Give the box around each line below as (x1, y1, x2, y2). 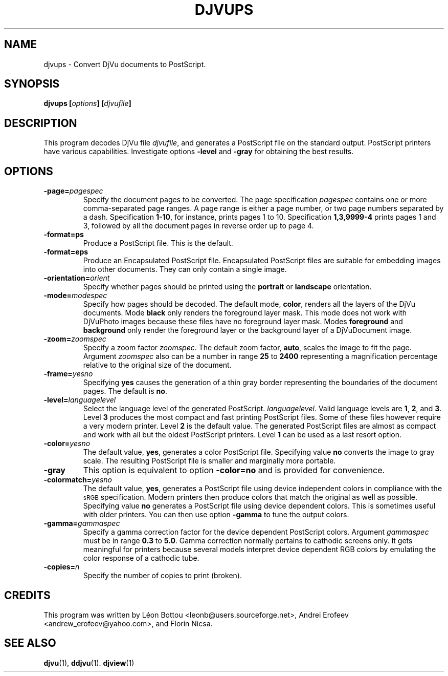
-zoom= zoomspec (43, 334, 106, 344)
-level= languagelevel (43, 395, 116, 405)
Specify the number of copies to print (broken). (83, 571, 242, 580)
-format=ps (43, 230, 84, 239)
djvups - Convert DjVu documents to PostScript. (43, 59, 206, 69)
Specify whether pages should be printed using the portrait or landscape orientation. (83, 282, 372, 291)
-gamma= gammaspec (43, 519, 120, 528)
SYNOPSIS (4, 77, 60, 91)
